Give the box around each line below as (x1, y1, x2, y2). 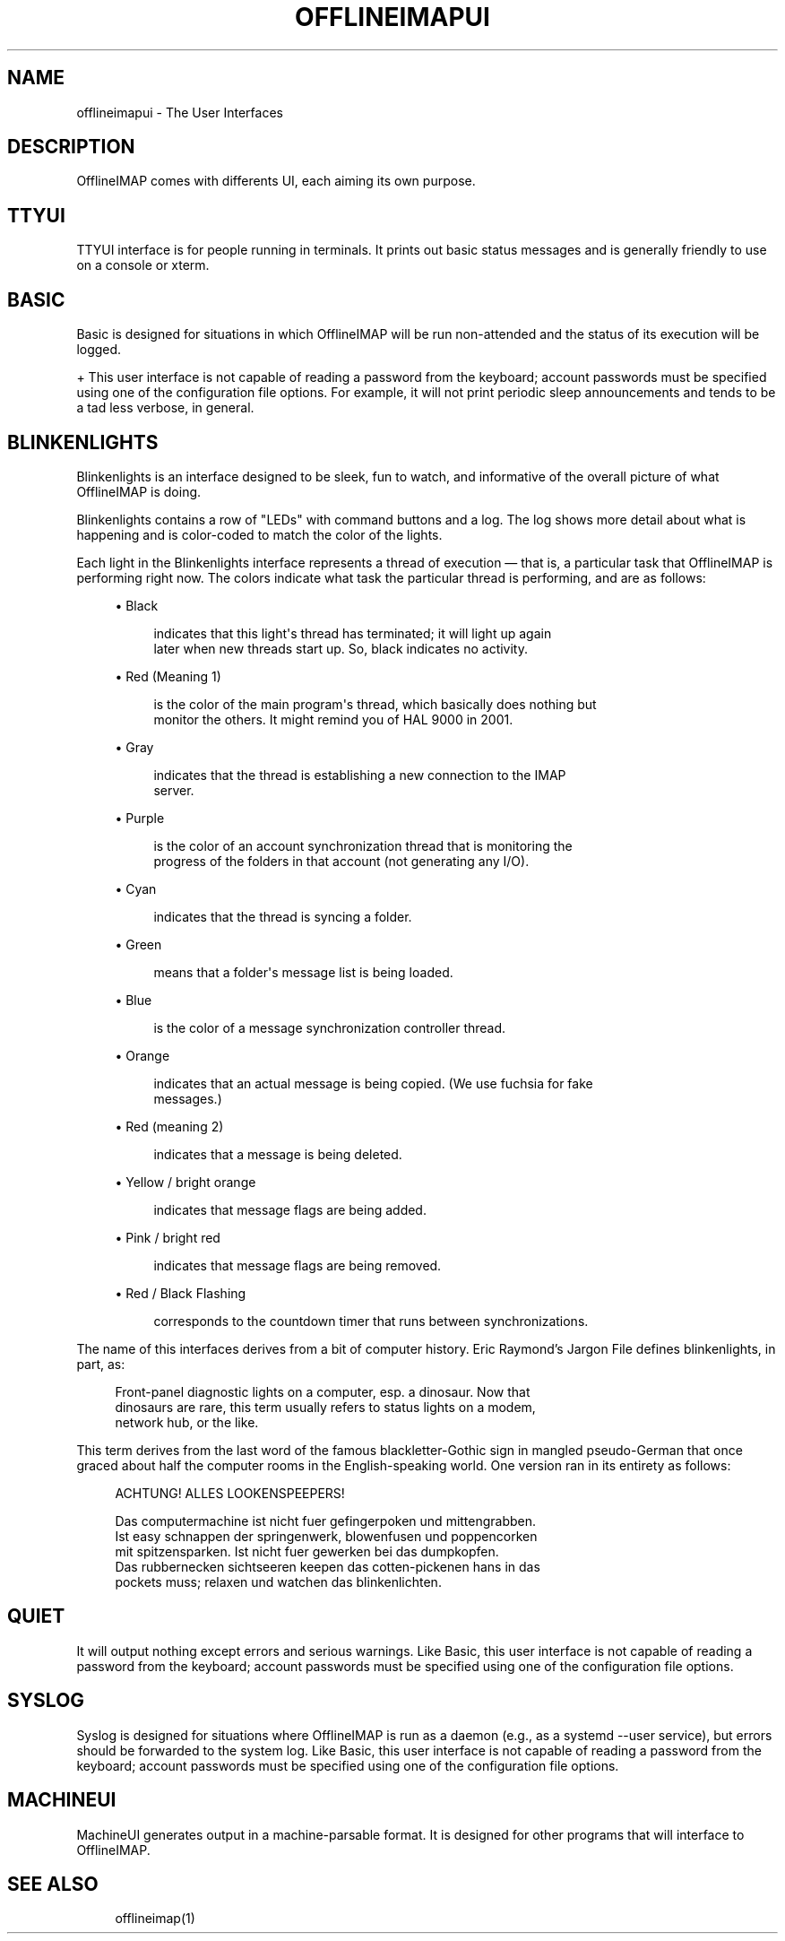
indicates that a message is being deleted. (153, 1146, 402, 1162)
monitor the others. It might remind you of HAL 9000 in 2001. (153, 711, 513, 727)
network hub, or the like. (115, 1414, 259, 1430)
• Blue (115, 992, 152, 1008)
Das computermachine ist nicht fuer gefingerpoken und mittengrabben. (115, 1512, 537, 1529)
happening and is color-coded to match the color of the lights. (76, 526, 443, 542)
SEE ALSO (7, 1872, 99, 1895)
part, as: (76, 1356, 125, 1372)
